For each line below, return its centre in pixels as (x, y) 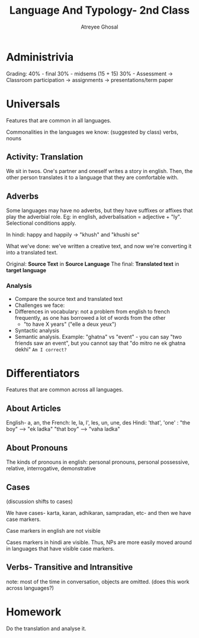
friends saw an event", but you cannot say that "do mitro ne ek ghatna (100, 343)
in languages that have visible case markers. (60, 548)
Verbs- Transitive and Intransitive (70, 568)
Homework (34, 612)
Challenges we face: (40, 305)
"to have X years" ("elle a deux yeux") (70, 324)
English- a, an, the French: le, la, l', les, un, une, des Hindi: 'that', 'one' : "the (98, 423)
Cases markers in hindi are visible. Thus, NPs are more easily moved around (99, 542)
